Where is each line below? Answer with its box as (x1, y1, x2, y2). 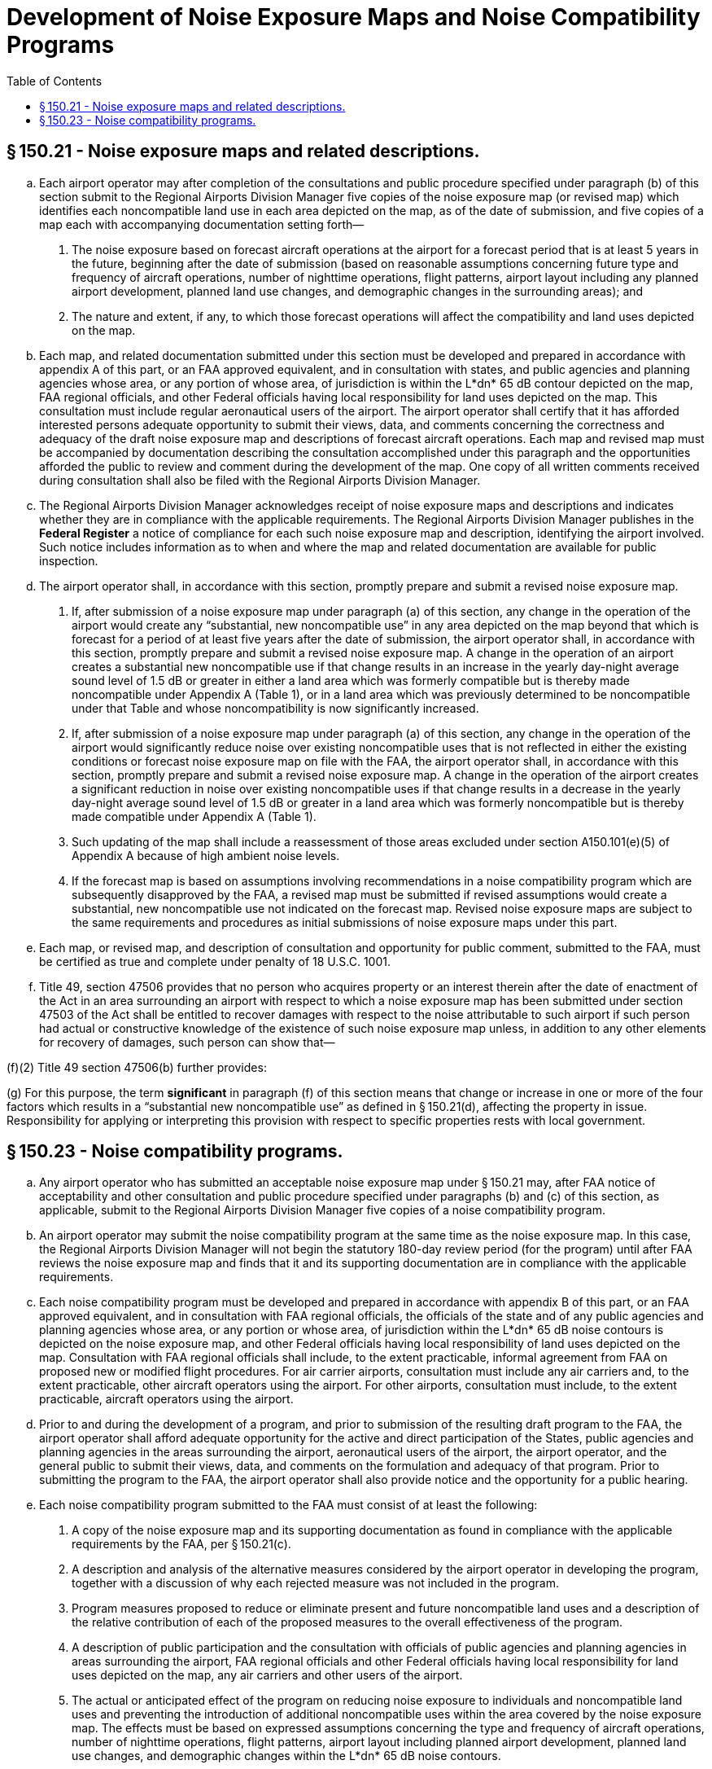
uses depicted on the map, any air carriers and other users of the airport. (72, 1668, 463, 1683)
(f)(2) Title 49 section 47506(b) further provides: (7, 1060, 267, 1074)
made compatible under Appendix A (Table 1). (72, 809, 317, 823)
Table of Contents (7, 73, 103, 88)
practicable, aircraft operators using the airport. (39, 1392, 294, 1407)
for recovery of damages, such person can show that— (39, 1034, 335, 1049)
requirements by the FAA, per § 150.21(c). (72, 1537, 291, 1552)
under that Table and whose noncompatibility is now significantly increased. (72, 700, 479, 715)
